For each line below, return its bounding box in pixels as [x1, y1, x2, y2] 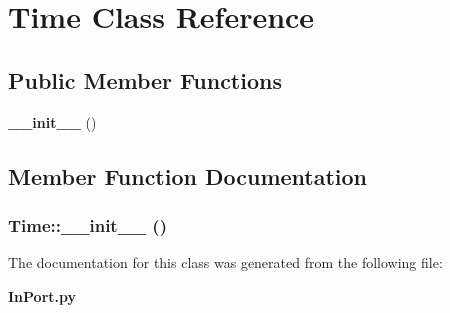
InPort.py [8, 285, 77, 306]
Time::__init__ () [8, 212, 167, 237]
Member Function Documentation [8, 160, 368, 191]
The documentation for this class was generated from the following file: [8, 252, 443, 273]
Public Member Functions [8, 64, 282, 95]
